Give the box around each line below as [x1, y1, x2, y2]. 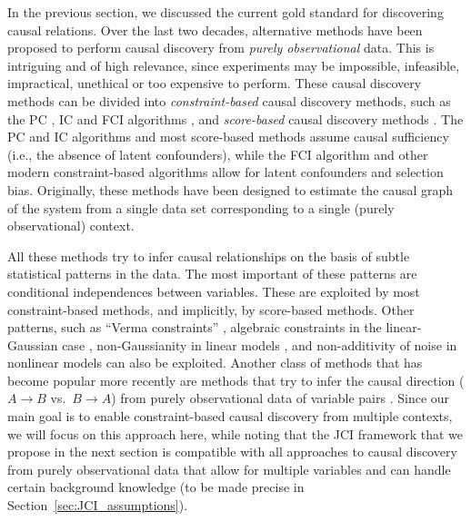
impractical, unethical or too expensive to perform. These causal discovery [7, 74, 422, 93]
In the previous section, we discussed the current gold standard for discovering [7, 3, 444, 21]
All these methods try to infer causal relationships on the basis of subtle [7, 246, 410, 265]
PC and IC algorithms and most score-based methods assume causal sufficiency [7, 127, 449, 146]
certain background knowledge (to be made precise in [7, 477, 305, 496]
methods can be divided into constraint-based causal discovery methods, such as [7, 91, 451, 110]
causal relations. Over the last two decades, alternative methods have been [7, 20, 423, 39]
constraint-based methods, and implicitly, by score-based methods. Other [7, 300, 415, 319]
